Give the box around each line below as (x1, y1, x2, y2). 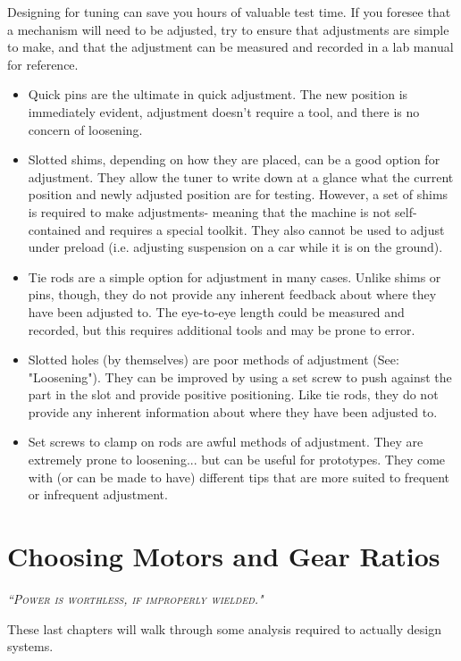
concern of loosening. (28, 120, 143, 138)
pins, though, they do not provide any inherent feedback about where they (28, 285, 437, 304)
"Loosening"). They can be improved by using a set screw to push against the (28, 367, 452, 386)
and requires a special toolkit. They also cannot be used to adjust (85, 220, 445, 238)
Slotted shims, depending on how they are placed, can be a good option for (28, 150, 440, 169)
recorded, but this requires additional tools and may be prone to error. (28, 320, 415, 339)
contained (28, 220, 81, 238)
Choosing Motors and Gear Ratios (7, 538, 440, 574)
